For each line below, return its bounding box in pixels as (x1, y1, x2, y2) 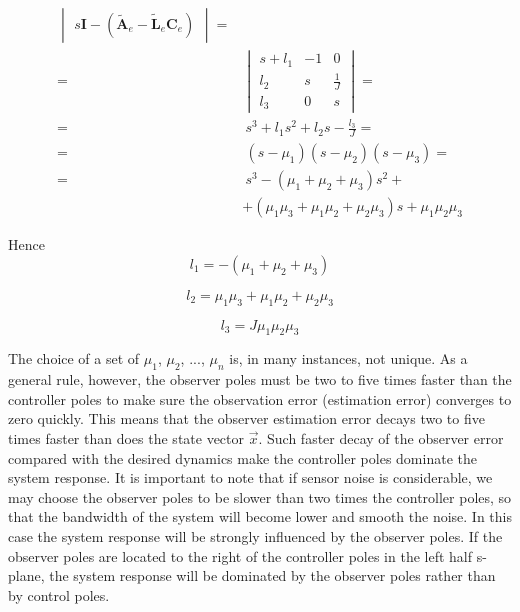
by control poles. (8, 584, 110, 605)
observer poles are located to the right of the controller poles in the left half (8, 545, 473, 566)
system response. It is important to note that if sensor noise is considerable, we (8, 467, 493, 488)
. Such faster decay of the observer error (258, 428, 504, 449)
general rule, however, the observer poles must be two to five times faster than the (8, 369, 512, 390)
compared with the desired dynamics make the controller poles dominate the (8, 447, 477, 468)
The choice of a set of (8, 348, 140, 369)
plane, (8, 565, 45, 586)
